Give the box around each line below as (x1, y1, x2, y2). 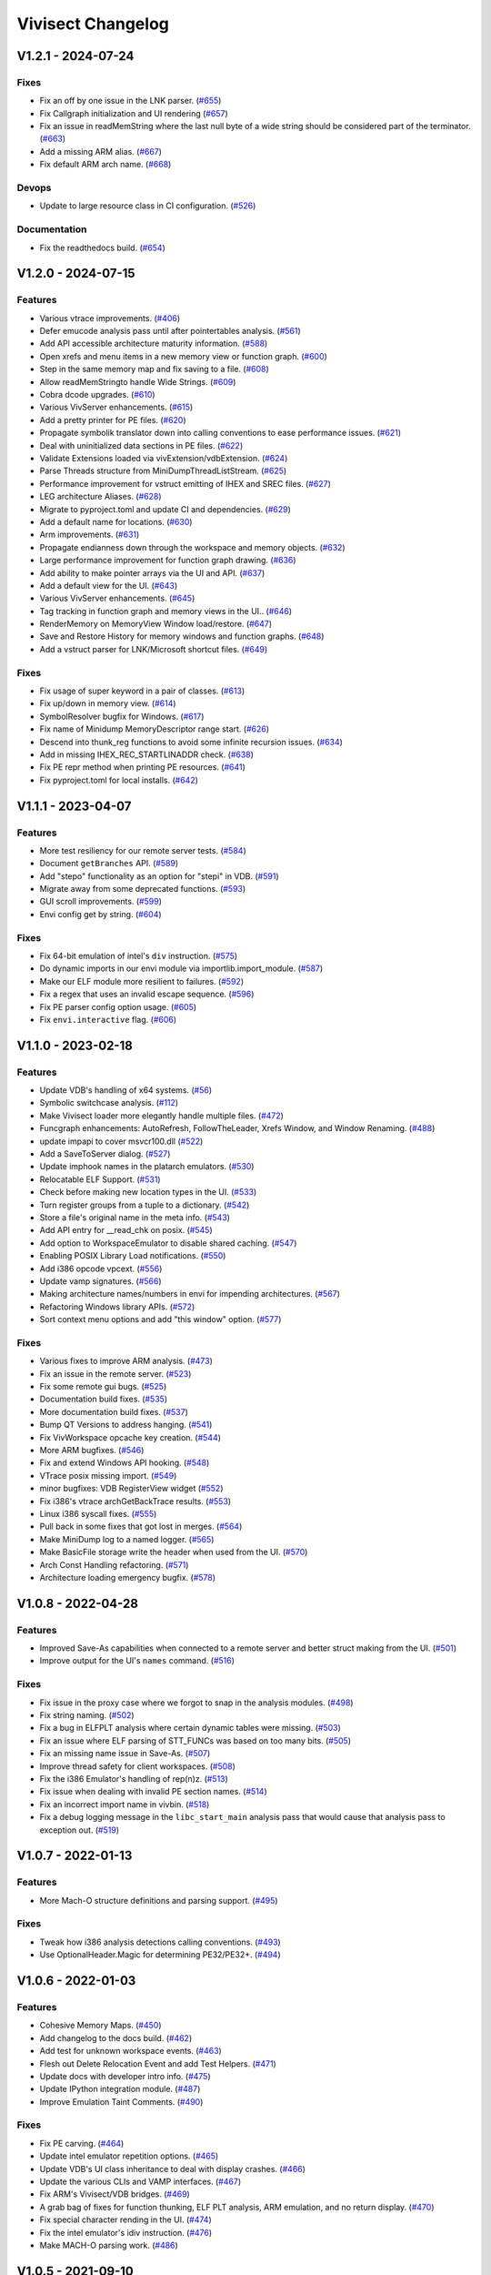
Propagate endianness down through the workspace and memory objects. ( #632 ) (39, 541, 346, 552)
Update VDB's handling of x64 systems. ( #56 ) (39, 1085, 213, 1096)
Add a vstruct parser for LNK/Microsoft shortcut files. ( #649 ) (39, 643, 268, 654)
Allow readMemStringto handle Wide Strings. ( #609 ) (39, 376, 236, 387)
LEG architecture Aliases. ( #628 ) (39, 491, 163, 502)
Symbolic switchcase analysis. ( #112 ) (39, 1097, 179, 1108)
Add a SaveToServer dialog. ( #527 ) (39, 1148, 171, 1159)
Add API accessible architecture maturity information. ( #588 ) (39, 338, 268, 349)
